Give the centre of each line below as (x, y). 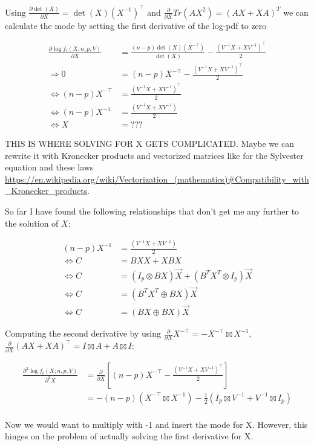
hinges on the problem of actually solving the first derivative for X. (129, 436)
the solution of (32, 223)
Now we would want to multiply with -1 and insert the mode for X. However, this (156, 424)
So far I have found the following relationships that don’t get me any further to (152, 211)
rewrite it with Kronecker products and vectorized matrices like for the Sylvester (154, 155)
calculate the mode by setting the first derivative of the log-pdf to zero (136, 25)
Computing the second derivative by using (83, 333)
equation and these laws (49, 167)
